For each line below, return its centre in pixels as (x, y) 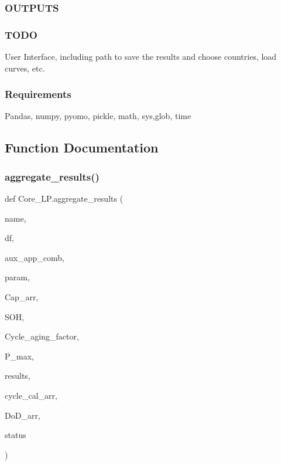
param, (17, 277)
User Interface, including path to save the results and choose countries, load (141, 57)
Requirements (38, 94)
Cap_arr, (22, 297)
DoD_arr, (23, 415)
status (16, 435)
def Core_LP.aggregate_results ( (64, 198)
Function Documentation (82, 147)
